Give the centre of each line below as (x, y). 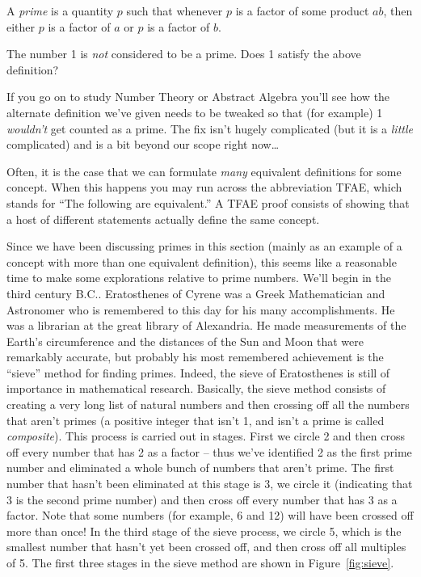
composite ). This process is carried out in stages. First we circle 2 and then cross (206, 436)
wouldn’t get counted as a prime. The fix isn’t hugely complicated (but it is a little (210, 128)
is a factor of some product (302, 11)
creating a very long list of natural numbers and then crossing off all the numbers (208, 404)
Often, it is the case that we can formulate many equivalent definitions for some (204, 171)
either (21, 26)
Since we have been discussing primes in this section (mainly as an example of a (204, 246)
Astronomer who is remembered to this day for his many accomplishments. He (201, 309)
